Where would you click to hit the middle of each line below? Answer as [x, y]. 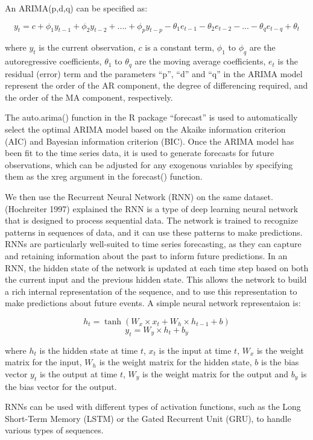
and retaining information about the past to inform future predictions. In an [146, 255]
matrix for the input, [43, 362]
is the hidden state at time [89, 350]
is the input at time [195, 350]
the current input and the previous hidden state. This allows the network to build [156, 279]
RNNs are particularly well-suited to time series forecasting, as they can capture [153, 244]
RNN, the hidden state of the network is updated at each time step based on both [157, 267]
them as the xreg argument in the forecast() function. [104, 176]
